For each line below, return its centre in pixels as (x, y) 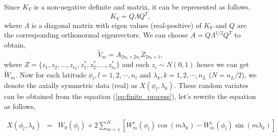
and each (135, 64)
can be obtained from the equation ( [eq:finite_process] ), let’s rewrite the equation (130, 96)
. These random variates (211, 85)
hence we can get (223, 64)
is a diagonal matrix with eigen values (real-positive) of (116, 25)
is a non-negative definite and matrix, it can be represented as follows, (142, 6)
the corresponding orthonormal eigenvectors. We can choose (96, 35)
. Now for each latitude (51, 75)
